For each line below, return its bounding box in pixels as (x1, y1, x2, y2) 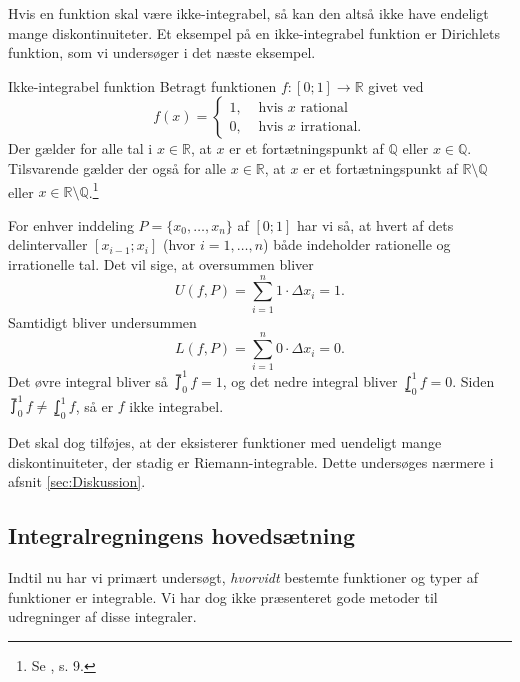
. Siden (452, 370, 495, 391)
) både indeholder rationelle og (263, 234, 451, 255)
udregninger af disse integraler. (8, 606, 197, 627)
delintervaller (8, 234, 88, 255)
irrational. (300, 119, 362, 134)
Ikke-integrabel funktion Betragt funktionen (8, 75, 277, 96)
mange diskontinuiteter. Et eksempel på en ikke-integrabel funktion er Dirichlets (8, 22, 500, 43)
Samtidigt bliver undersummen (8, 311, 197, 332)
